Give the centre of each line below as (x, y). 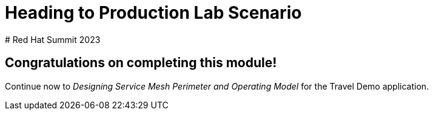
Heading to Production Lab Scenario (153, 13)
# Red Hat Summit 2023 (53, 39)
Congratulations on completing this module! (141, 63)
